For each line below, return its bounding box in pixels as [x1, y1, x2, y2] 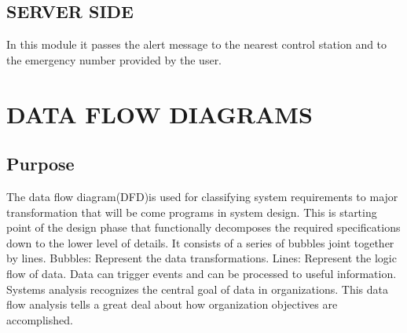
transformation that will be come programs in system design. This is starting [6, 203, 377, 220]
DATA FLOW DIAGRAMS [6, 97, 313, 130]
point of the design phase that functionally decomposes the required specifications [6, 219, 401, 236]
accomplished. [6, 311, 73, 328]
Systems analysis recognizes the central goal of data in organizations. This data [6, 280, 388, 297]
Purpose [6, 152, 75, 176]
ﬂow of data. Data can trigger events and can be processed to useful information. [6, 265, 397, 281]
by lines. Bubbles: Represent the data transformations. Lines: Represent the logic [6, 250, 397, 266]
